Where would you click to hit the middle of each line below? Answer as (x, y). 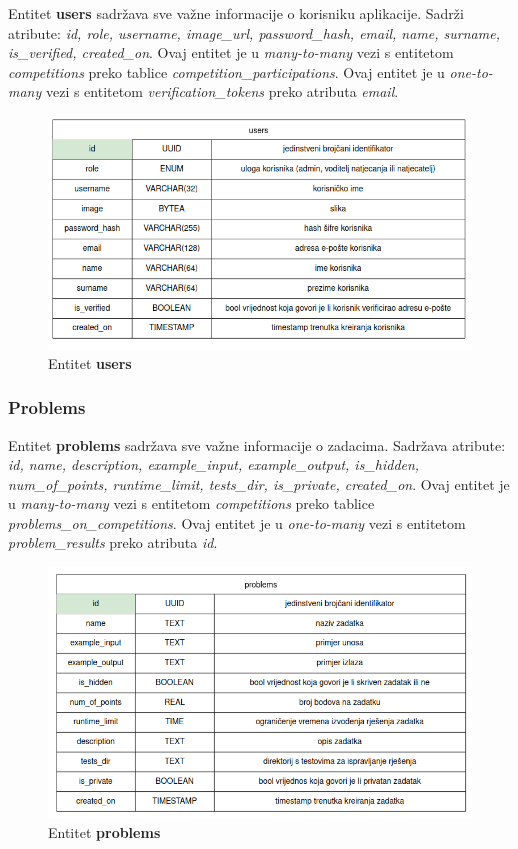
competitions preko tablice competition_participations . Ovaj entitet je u (226, 71)
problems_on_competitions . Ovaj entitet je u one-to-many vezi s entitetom (237, 522)
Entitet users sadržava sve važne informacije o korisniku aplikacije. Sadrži (236, 13)
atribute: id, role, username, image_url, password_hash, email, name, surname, (254, 32)
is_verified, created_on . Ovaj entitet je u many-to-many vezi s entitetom (231, 52)
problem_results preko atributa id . (113, 542)
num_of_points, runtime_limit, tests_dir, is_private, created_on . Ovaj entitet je (259, 483)
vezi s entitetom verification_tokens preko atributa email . (222, 91)
